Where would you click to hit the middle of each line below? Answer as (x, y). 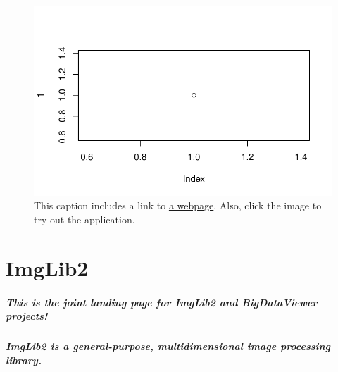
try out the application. (84, 219)
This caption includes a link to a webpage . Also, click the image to (178, 205)
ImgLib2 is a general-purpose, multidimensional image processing (168, 346)
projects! (27, 316)
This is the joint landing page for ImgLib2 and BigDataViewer (162, 302)
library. (24, 360)
